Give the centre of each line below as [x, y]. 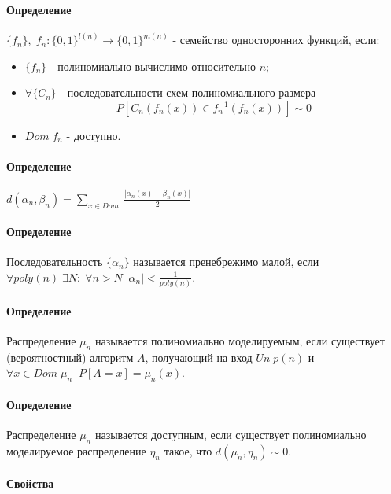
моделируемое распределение [76, 450]
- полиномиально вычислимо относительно [153, 66]
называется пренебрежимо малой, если [226, 262]
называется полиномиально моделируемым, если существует [240, 341]
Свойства [30, 483]
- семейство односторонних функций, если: [276, 40]
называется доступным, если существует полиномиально [231, 434]
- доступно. [94, 136]
